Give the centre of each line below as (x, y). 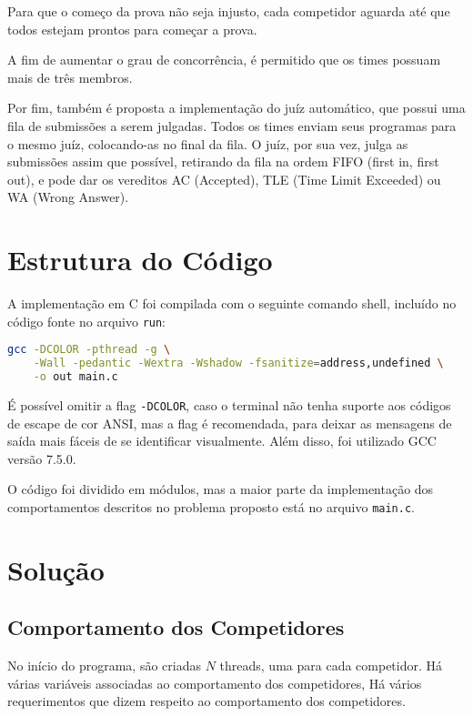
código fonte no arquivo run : (87, 321)
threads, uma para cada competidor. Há (331, 666)
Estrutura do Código (140, 260)
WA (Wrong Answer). (68, 197)
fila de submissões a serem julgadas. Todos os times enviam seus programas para (232, 125)
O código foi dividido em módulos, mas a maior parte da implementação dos (221, 489)
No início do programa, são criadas (104, 666)
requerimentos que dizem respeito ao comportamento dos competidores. (206, 701)
